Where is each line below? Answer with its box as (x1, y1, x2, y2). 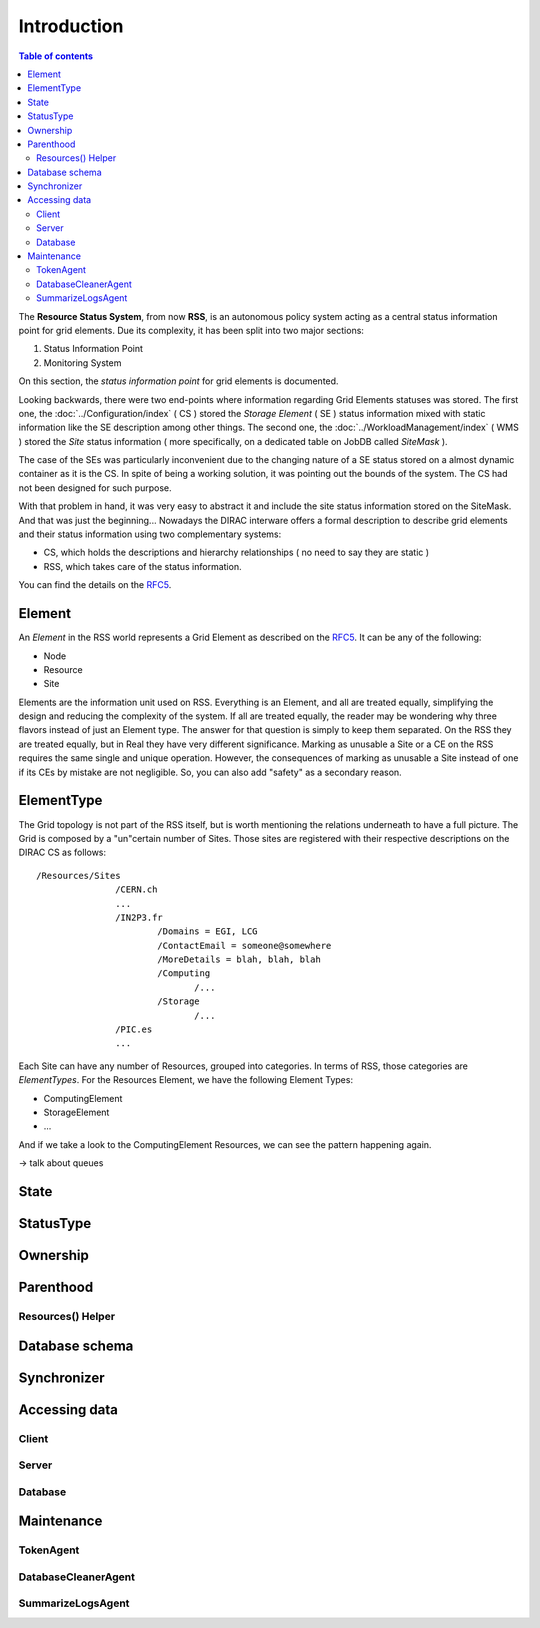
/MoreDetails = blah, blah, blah (156, 954, 322, 965)
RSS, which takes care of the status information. (43, 560, 242, 572)
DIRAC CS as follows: (18, 846, 107, 859)
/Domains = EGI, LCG (156, 926, 259, 937)
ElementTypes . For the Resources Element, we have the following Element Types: (18, 1074, 354, 1086)
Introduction (18, 15, 124, 37)
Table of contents (18, 50, 94, 62)
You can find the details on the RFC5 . (18, 579, 172, 591)
